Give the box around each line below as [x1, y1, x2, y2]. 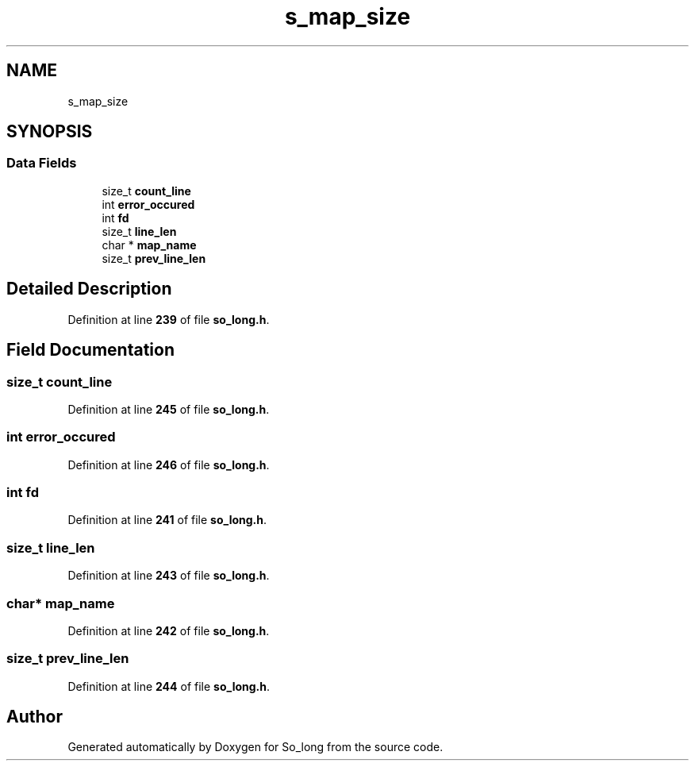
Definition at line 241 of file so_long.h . [67, 513, 267, 527]
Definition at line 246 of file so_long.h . [67, 457, 270, 472]
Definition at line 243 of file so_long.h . [67, 569, 270, 583]
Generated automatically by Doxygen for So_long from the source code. [67, 740, 443, 754]
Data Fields [6, 155, 77, 172]
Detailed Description [6, 279, 172, 299]
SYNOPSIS [6, 121, 93, 142]
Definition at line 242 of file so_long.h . [67, 623, 270, 638]
